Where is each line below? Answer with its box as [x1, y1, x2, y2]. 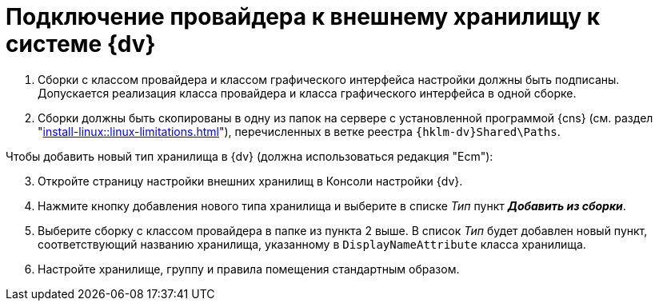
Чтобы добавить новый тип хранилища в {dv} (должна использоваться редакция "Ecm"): [6, 149, 493, 163]
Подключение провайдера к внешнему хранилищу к [6, 3, 601, 30]
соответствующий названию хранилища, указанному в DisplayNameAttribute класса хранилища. [38, 237, 586, 251]
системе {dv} [6, 30, 156, 58]
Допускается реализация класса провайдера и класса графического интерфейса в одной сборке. [38, 86, 577, 100]
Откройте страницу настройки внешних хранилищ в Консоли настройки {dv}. [38, 173, 463, 188]
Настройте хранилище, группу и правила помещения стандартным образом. [38, 261, 460, 276]
